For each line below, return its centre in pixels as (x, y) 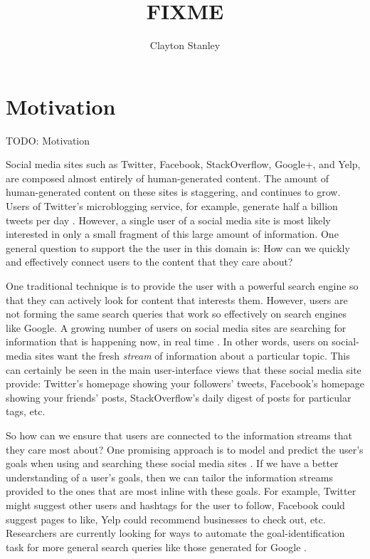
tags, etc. (26, 411)
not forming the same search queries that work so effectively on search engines (176, 314)
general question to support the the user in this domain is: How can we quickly (178, 247)
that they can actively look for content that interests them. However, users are (177, 299)
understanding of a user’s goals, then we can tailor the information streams (169, 477)
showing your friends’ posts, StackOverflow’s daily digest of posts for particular (179, 397)
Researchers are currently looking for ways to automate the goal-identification (175, 533)
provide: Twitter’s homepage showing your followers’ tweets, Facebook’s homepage (185, 383)
